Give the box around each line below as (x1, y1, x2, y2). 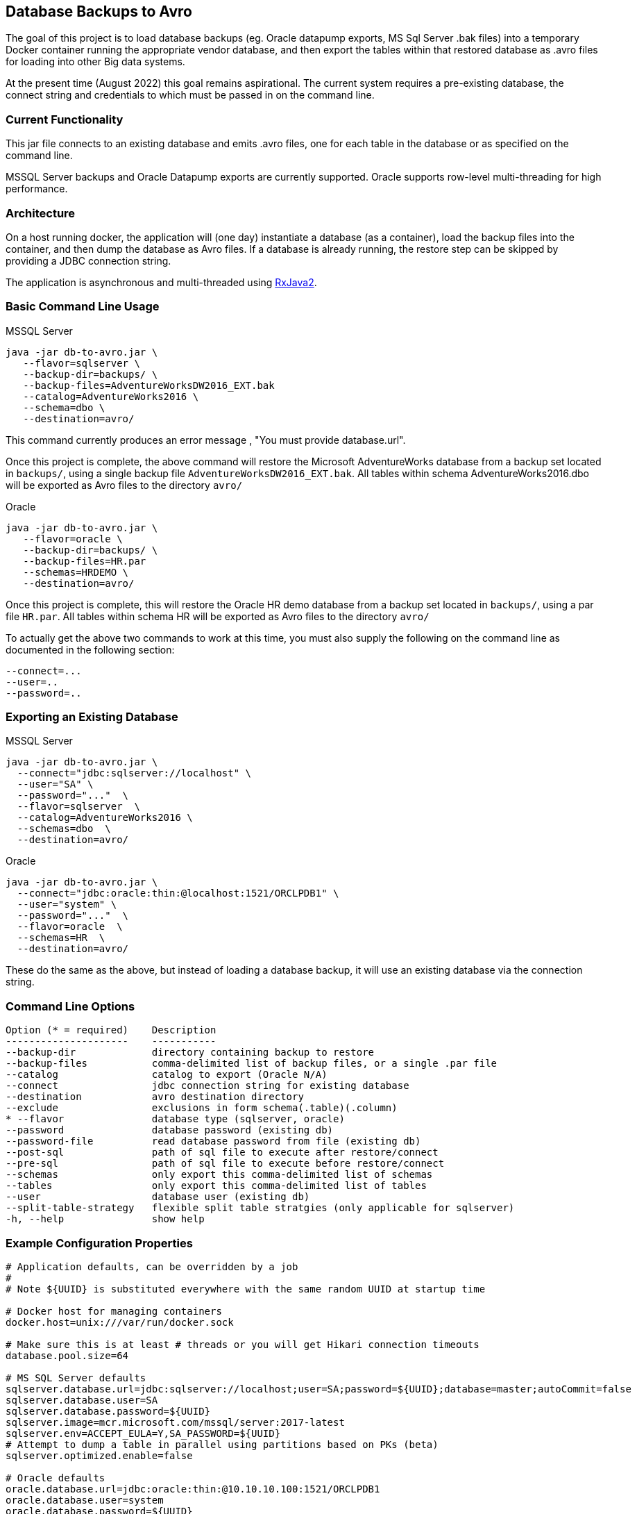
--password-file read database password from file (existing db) (6, 1135, 421, 1147)
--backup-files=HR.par (23, 555, 146, 567)
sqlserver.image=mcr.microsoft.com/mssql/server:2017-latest (6, 1416, 345, 1428)
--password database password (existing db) (6, 1124, 334, 1136)
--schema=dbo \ (23, 401, 105, 413)
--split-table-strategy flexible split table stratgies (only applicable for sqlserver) (6, 1202, 515, 1214)
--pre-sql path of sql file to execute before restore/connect (6, 1158, 445, 1170)
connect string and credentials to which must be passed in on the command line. (6, 89, 375, 101)
